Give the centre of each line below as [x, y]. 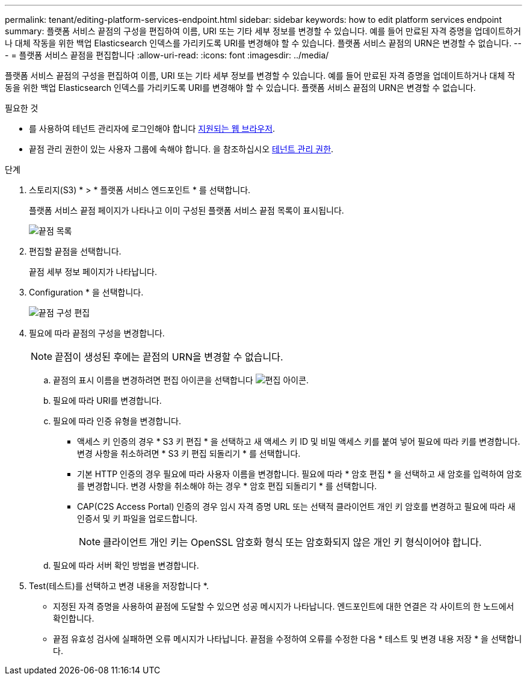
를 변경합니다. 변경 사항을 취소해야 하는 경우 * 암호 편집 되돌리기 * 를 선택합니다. [227, 486]
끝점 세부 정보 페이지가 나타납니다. [93, 272]
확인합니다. [74, 618]
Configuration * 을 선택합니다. [86, 292]
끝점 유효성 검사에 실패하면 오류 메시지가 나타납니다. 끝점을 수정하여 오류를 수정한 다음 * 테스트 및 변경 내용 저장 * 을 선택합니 [288, 639]
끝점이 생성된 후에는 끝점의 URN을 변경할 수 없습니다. [169, 357]
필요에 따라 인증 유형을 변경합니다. [117, 421]
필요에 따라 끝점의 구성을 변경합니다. [97, 333]
